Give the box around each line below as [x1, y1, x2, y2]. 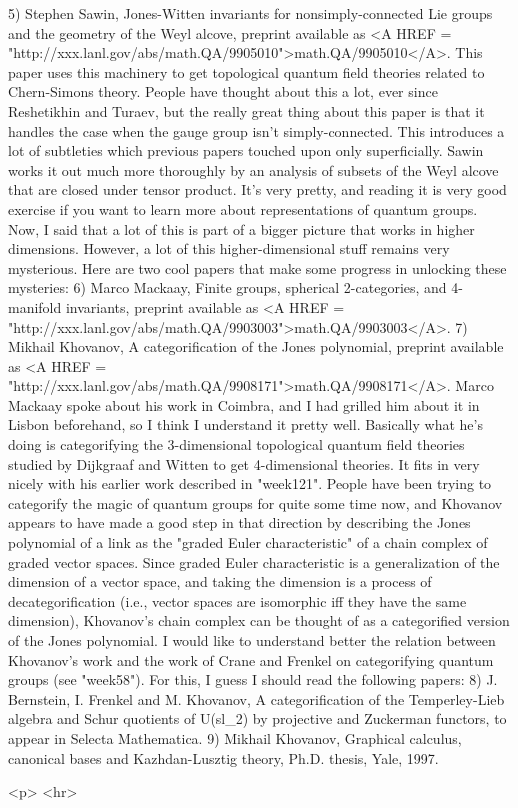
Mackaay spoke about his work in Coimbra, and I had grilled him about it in [8, 394, 480, 415]
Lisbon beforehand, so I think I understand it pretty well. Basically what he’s [8, 414, 483, 435]
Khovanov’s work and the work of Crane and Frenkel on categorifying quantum [8, 649, 494, 670]
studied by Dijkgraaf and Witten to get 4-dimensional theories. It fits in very [8, 453, 480, 474]
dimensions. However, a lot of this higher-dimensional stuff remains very [8, 238, 450, 259]
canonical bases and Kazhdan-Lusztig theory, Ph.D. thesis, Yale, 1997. [8, 747, 439, 768]
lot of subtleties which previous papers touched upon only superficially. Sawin [8, 140, 484, 161]
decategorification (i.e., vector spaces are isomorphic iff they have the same [8, 590, 467, 611]
